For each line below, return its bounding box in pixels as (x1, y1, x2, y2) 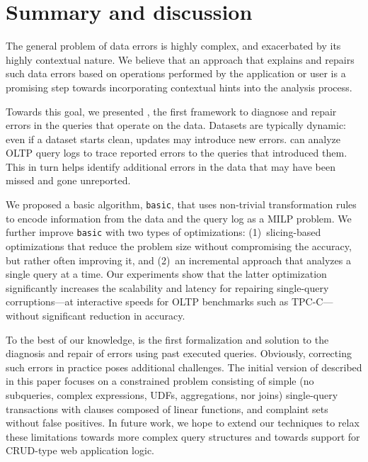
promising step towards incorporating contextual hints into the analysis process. (6, 79, 352, 94)
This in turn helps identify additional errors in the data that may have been (6, 159, 335, 174)
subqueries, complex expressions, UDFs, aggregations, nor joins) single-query (6, 387, 338, 402)
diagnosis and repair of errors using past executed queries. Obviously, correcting (6, 346, 352, 361)
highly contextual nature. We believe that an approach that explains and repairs (6, 52, 355, 67)
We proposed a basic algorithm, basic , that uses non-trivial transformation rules (6, 197, 357, 212)
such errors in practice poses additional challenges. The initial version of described (6, 359, 362, 374)
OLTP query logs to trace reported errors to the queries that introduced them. (6, 145, 347, 160)
